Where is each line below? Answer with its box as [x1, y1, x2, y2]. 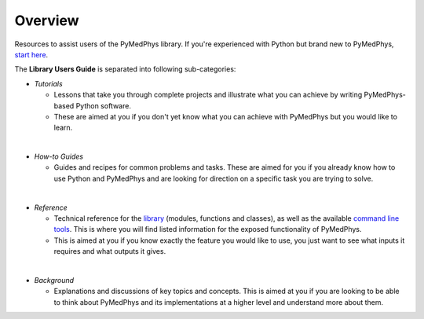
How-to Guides [34, 152, 84, 161]
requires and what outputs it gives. [53, 247, 166, 256]
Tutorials [34, 79, 63, 88]
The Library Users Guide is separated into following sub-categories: [14, 64, 236, 74]
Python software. [75, 101, 131, 110]
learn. [53, 123, 73, 133]
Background [34, 275, 75, 284]
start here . [14, 49, 49, 59]
